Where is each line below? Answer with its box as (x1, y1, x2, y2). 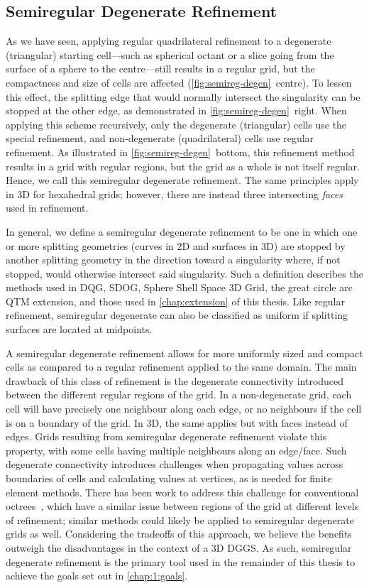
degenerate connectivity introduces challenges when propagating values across (6, 457, 343, 472)
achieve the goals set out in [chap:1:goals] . (6, 568, 188, 583)
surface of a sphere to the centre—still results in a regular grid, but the (6, 61, 315, 76)
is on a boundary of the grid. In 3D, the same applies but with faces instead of (6, 415, 348, 430)
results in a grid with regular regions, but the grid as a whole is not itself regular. (6, 158, 360, 173)
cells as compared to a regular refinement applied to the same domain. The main (6, 359, 357, 374)
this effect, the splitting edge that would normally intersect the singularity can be (6, 89, 360, 104)
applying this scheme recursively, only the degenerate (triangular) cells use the (6, 116, 347, 131)
